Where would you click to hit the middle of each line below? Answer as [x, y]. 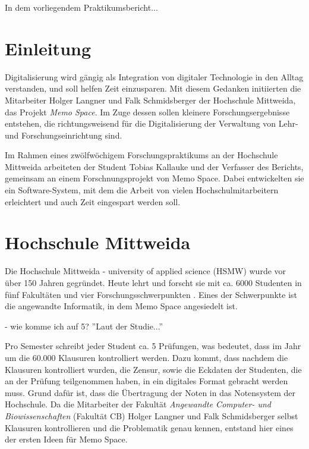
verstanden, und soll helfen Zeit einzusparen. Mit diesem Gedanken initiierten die [153, 88]
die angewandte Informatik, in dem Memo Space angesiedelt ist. [121, 306]
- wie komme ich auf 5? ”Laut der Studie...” [84, 326]
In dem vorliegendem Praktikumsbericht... [81, 7]
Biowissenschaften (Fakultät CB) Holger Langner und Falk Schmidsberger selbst [152, 415]
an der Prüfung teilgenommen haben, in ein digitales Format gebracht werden [146, 381]
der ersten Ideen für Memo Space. [66, 439]
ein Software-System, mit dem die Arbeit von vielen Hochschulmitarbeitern [142, 190]
